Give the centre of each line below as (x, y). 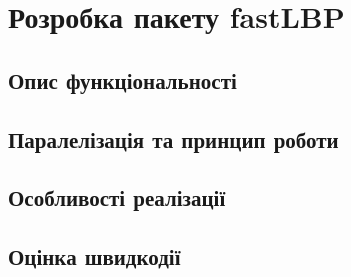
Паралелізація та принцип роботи (173, 138)
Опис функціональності (122, 79)
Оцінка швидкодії (94, 256)
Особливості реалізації (117, 197)
